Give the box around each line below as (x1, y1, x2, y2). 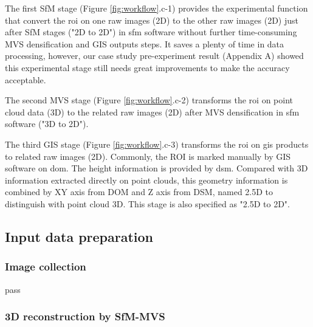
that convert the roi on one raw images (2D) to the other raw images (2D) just (5, 13, 299, 26)
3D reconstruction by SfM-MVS (5, 309, 165, 324)
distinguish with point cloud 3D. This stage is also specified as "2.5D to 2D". (5, 197, 290, 210)
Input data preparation (5, 227, 154, 246)
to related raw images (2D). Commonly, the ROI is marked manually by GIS (5, 150, 291, 162)
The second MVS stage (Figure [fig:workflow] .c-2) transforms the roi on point (5, 94, 294, 106)
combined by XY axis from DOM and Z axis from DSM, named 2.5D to (5, 185, 273, 198)
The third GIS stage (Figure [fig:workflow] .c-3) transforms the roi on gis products (5, 137, 309, 150)
